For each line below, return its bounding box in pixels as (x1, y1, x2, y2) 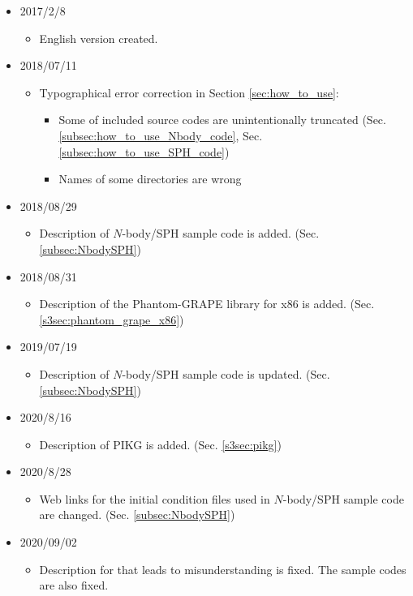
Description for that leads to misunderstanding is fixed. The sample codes (39, 560, 407, 577)
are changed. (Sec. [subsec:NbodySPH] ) (39, 506, 235, 523)
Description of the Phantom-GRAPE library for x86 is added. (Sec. (39, 295, 375, 312)
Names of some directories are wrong (58, 170, 242, 187)
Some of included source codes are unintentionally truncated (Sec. (58, 111, 386, 128)
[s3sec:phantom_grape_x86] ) (39, 311, 184, 328)
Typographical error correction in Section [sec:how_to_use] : (39, 84, 339, 101)
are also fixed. (39, 577, 109, 594)
